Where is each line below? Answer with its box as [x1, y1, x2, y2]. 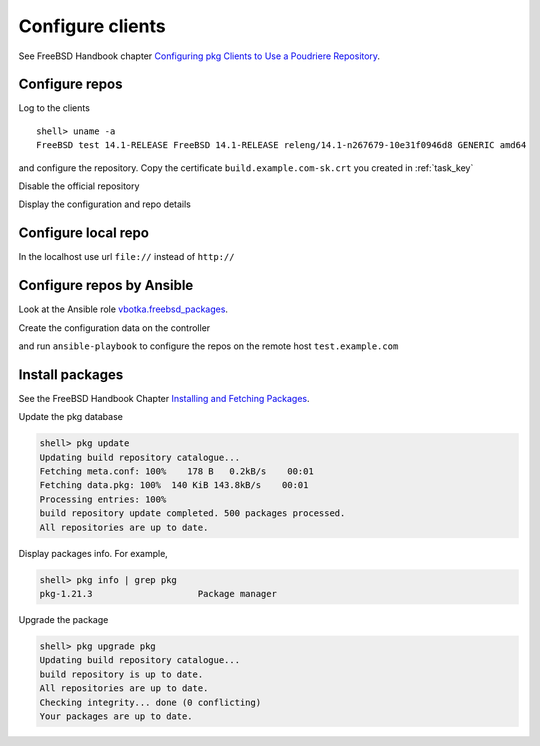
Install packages [18, 366, 124, 383]
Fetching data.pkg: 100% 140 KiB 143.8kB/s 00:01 [39, 480, 309, 491]
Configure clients [18, 15, 166, 37]
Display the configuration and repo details [18, 198, 192, 210]
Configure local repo [18, 225, 150, 242]
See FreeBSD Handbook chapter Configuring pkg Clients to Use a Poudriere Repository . [18, 50, 380, 62]
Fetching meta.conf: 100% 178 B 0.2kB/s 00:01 [39, 466, 314, 477]
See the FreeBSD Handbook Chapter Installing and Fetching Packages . [18, 392, 310, 404]
